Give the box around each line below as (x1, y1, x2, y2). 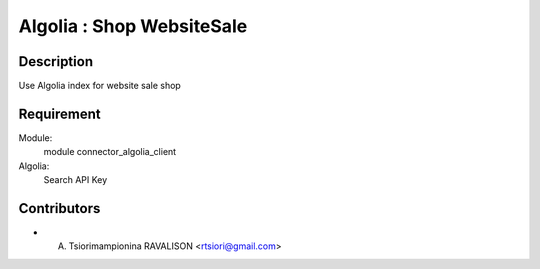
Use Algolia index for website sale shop (18, 80, 182, 92)
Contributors (18, 200, 101, 217)
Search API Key (43, 174, 108, 186)
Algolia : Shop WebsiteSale (18, 15, 248, 37)
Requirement (18, 105, 102, 122)
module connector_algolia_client (43, 146, 177, 158)
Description (18, 53, 94, 70)
